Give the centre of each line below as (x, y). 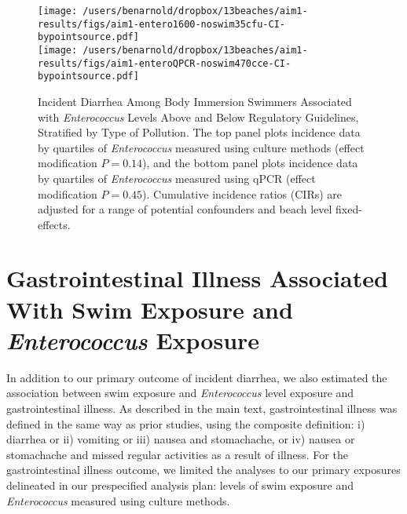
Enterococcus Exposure (133, 340)
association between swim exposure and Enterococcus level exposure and (180, 393)
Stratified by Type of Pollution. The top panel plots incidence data (199, 132)
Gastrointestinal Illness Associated (197, 278)
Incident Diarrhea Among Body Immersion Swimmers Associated (195, 101)
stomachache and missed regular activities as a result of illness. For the (177, 454)
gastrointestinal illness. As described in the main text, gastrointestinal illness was (202, 408)
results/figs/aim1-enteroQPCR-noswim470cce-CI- (165, 63)
